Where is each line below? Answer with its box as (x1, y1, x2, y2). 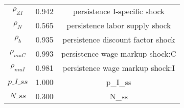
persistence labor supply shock (67, 20, 171, 31)
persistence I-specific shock (73, 5, 165, 17)
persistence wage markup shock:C (61, 48, 177, 59)
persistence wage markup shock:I (63, 62, 175, 73)
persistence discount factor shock (62, 34, 175, 45)
